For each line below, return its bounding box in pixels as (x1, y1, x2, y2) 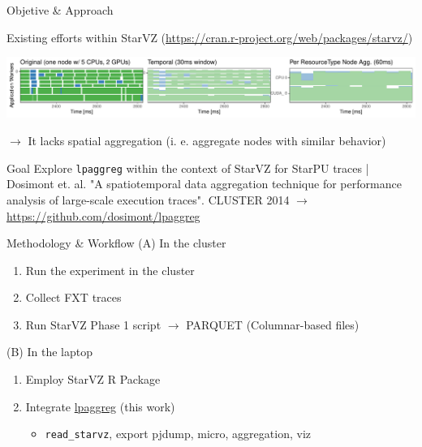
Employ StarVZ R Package (25, 371, 161, 388)
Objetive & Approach (6, 2, 114, 18)
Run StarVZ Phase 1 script (25, 316, 161, 333)
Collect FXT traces (25, 289, 122, 306)
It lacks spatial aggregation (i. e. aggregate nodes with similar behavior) (28, 132, 386, 149)
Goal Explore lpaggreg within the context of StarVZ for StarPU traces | (6, 159, 369, 176)
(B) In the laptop (6, 343, 93, 360)
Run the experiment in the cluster (25, 261, 195, 278)
